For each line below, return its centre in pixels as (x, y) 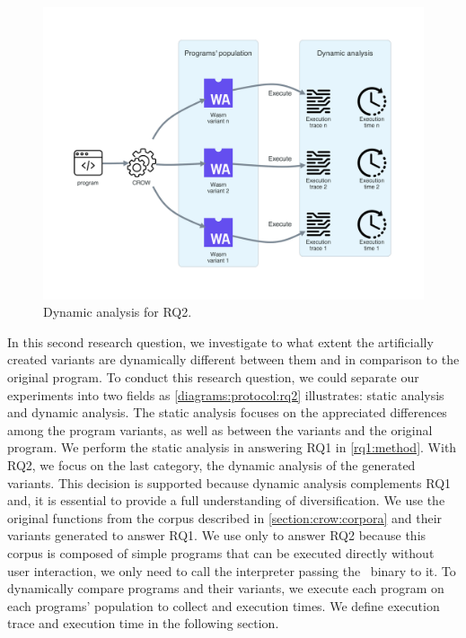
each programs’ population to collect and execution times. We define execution (224, 605)
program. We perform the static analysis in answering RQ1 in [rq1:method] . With (232, 447)
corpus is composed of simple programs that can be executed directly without (221, 552)
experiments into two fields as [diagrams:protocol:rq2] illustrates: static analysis (226, 394)
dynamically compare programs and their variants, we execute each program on (226, 588)
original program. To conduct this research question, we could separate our (213, 377)
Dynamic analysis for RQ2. (118, 312)
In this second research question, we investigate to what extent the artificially (220, 341)
